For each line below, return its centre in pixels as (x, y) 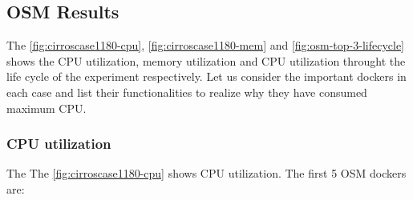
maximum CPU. (47, 108)
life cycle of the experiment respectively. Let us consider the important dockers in (206, 76)
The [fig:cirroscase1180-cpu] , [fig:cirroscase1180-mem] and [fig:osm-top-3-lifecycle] (206, 45)
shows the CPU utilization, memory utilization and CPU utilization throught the (206, 60)
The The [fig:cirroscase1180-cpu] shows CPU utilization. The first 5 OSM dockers (206, 173)
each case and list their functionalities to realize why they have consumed (187, 92)
